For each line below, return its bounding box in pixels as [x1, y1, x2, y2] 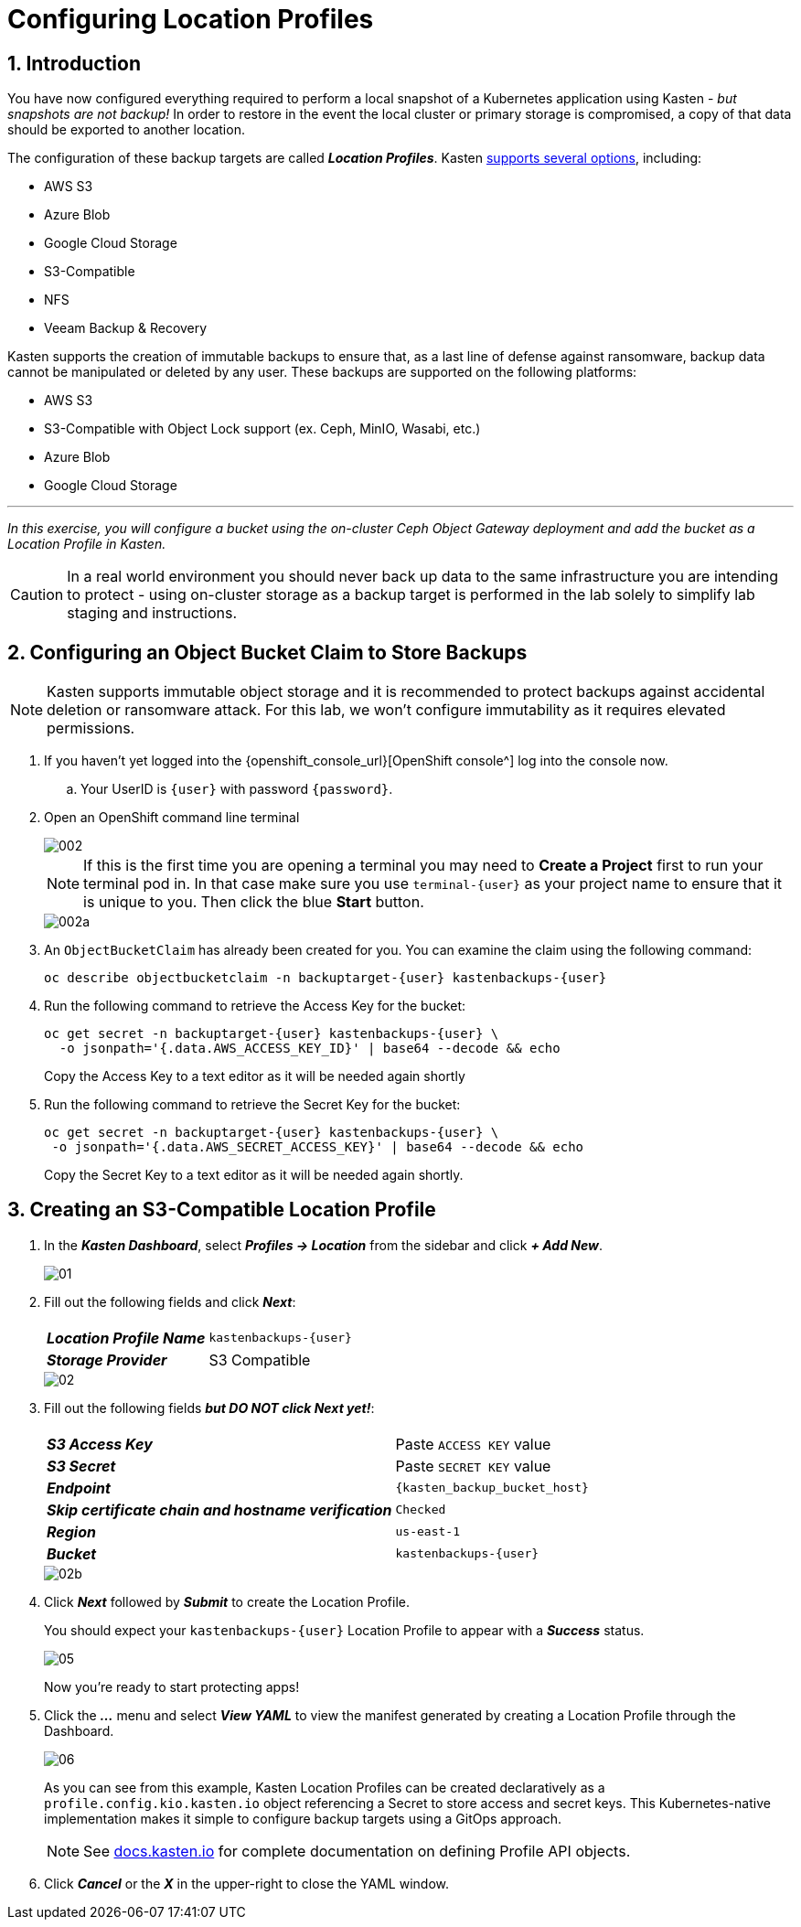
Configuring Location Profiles [7, 4, 374, 35]
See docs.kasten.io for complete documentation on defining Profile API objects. [83, 1841, 631, 1860]
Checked [395, 1503, 446, 1517]
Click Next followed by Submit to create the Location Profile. [44, 1593, 411, 1610]
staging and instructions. [67, 604, 238, 623]
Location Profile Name [47, 1328, 206, 1347]
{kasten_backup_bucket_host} [395, 1481, 589, 1495]
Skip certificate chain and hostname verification [47, 1500, 392, 1519]
